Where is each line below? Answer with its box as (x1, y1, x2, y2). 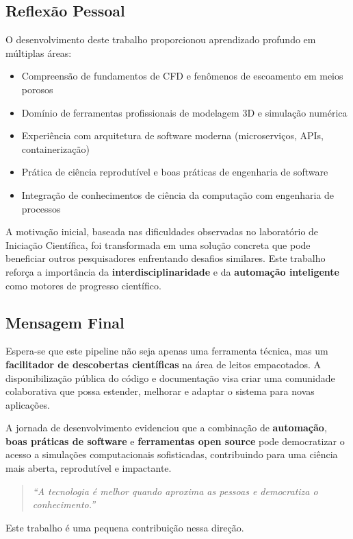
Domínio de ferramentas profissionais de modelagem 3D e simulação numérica (21, 105, 348, 119)
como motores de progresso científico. (5, 278, 161, 292)
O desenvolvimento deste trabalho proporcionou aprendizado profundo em (5, 32, 316, 47)
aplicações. (5, 397, 51, 411)
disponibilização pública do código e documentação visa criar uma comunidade (5, 370, 335, 385)
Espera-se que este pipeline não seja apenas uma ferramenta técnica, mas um (5, 344, 328, 358)
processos (21, 201, 61, 215)
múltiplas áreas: (5, 45, 72, 60)
